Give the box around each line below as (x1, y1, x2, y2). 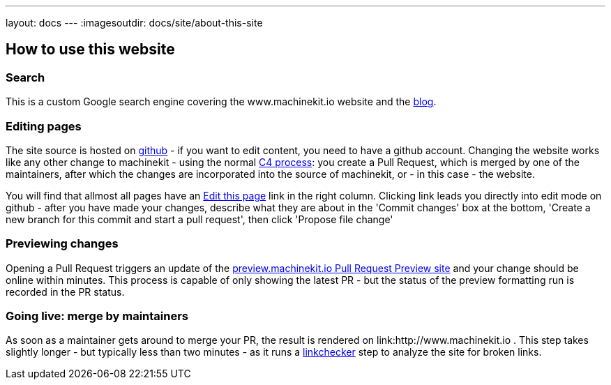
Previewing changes (6, 236, 119, 251)
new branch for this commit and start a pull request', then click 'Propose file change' (6, 213, 393, 225)
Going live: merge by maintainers (6, 309, 189, 324)
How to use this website (6, 40, 175, 59)
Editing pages (6, 119, 82, 133)
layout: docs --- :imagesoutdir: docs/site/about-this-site (6, 17, 263, 29)
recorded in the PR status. (6, 285, 125, 298)
